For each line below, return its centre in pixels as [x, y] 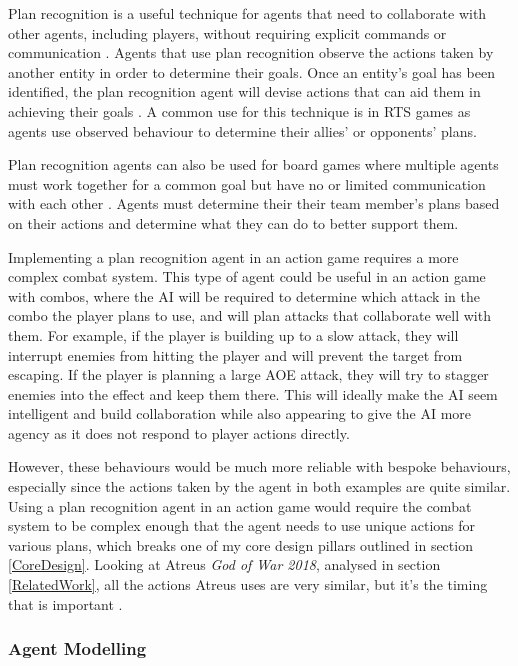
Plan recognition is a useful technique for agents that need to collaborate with [247, 13]
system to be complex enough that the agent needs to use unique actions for [242, 525]
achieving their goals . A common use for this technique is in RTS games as [239, 110]
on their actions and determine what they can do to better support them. [233, 222]
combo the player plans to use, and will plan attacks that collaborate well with [249, 315]
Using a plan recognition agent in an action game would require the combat [240, 505]
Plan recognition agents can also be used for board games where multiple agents [253, 164]
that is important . [65, 603]
